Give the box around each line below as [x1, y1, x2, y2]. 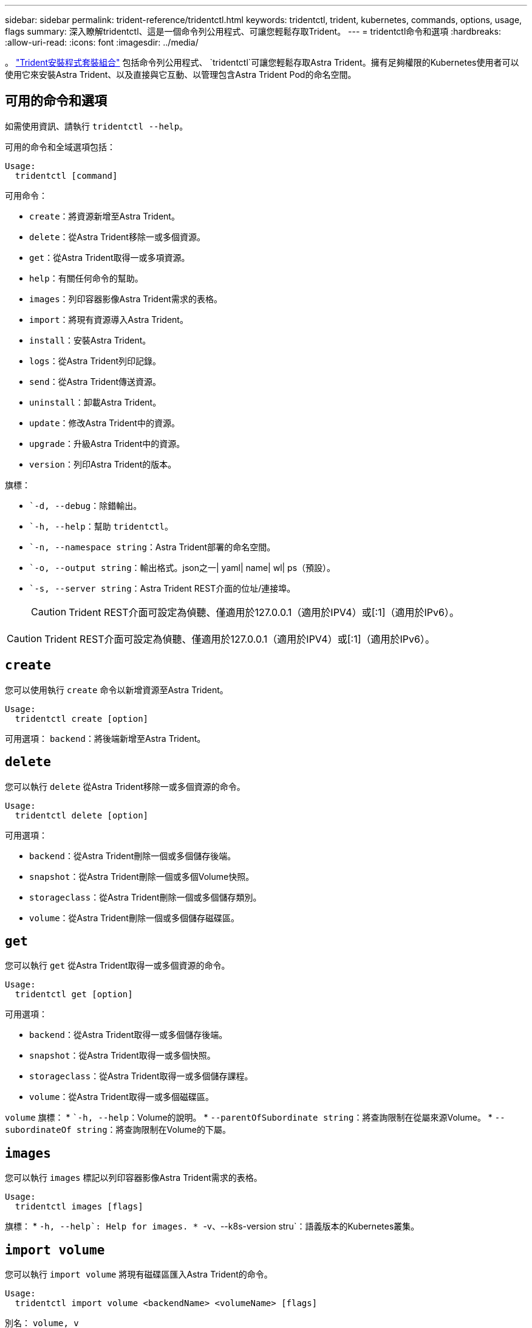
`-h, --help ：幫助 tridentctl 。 [29, 520, 173, 531]
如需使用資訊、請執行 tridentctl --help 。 [5, 120, 188, 131]
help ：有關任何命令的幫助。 [29, 272, 143, 283]
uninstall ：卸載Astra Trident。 [29, 396, 162, 407]
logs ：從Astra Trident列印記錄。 [29, 355, 162, 366]
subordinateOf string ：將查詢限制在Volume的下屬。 [5, 1124, 231, 1135]
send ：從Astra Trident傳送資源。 [29, 376, 162, 387]
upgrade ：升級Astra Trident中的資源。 [29, 438, 185, 449]
